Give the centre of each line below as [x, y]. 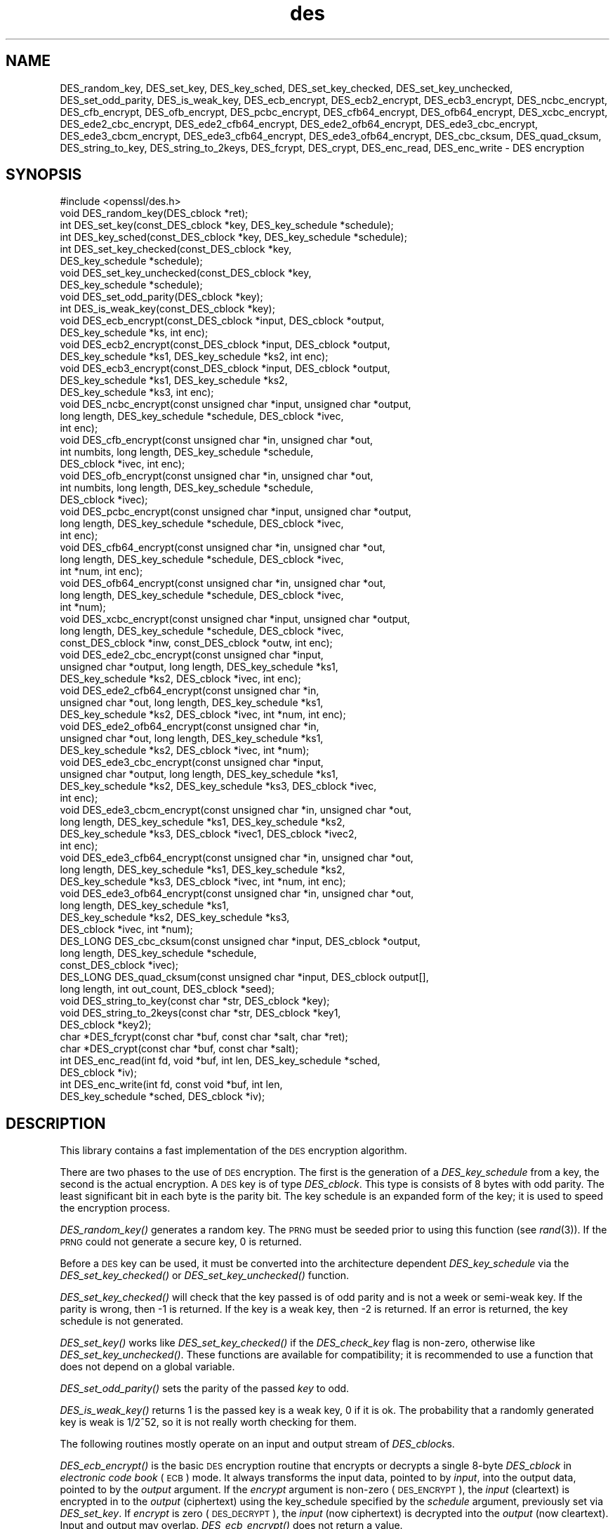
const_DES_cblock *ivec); [119, 965]
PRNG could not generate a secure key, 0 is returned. [181, 1242]
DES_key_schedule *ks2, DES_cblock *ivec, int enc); [180, 679]
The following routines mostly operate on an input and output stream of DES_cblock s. [257, 1444]
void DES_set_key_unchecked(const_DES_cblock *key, [186, 273]
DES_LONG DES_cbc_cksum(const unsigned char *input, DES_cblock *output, [240, 941]
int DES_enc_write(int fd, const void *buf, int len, [171, 1085]
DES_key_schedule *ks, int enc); [134, 333]
